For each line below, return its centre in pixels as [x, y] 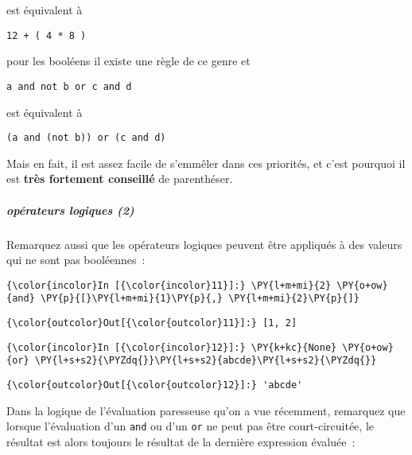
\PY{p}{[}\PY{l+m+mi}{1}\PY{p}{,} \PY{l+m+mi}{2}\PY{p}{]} [200, 299]
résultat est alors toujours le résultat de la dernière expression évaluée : [181, 441]
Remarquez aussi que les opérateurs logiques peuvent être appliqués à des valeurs [204, 244]
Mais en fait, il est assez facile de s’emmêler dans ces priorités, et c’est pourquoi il [206, 163]
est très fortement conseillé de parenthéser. [120, 179]
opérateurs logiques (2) [70, 210]
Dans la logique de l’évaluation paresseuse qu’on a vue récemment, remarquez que [206, 410]
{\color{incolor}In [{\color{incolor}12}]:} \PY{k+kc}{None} [172, 347]
